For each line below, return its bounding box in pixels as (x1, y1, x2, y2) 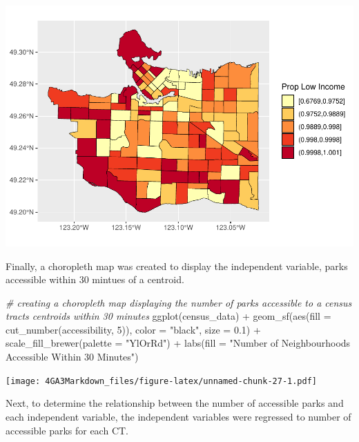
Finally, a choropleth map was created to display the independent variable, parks (6, 258, 348, 273)
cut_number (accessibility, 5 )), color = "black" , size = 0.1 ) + (6, 322, 261, 336)
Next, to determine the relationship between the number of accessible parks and (6, 396, 344, 410)
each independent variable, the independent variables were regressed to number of (6, 409, 351, 423)
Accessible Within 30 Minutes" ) (6, 349, 139, 364)
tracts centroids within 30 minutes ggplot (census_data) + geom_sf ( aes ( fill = (6, 309, 331, 323)
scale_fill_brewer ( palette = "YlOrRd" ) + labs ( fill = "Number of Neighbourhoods (6, 336, 351, 350)
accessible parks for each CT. (6, 423, 128, 437)
